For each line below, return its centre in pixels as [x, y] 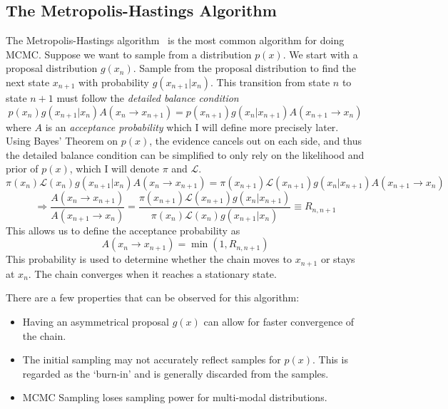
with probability [114, 82]
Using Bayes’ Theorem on [62, 141]
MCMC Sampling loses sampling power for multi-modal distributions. [175, 397]
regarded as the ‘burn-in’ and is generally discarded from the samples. [175, 373]
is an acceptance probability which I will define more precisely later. [192, 126]
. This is [330, 359]
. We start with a [320, 54]
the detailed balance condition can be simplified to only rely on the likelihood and [185, 154]
